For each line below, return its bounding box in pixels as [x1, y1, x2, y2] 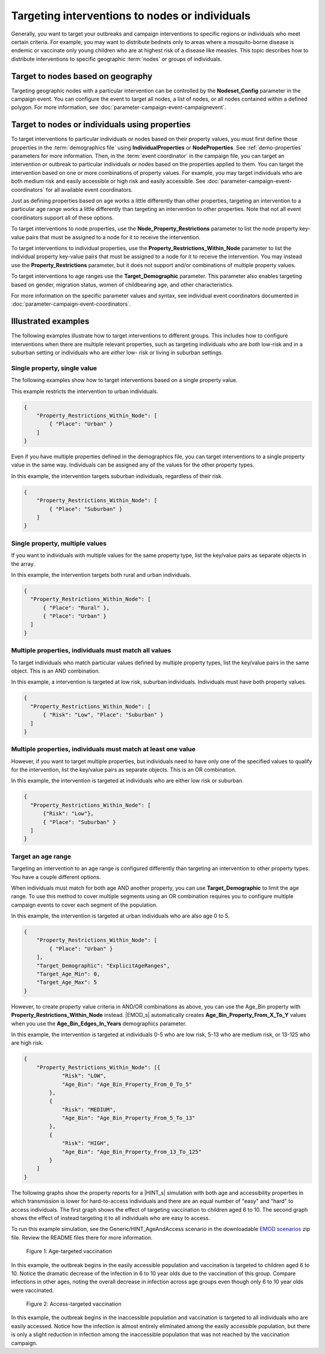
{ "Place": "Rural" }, [43, 604, 110, 611]
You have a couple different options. [11, 873, 101, 880]
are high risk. [11, 1039, 44, 1047]
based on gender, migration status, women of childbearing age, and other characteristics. [11, 281, 234, 288]
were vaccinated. [11, 1286, 54, 1294]
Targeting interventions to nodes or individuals [11, 9, 251, 22]
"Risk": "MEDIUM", [61, 1106, 117, 1113]
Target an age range [11, 852, 72, 860]
